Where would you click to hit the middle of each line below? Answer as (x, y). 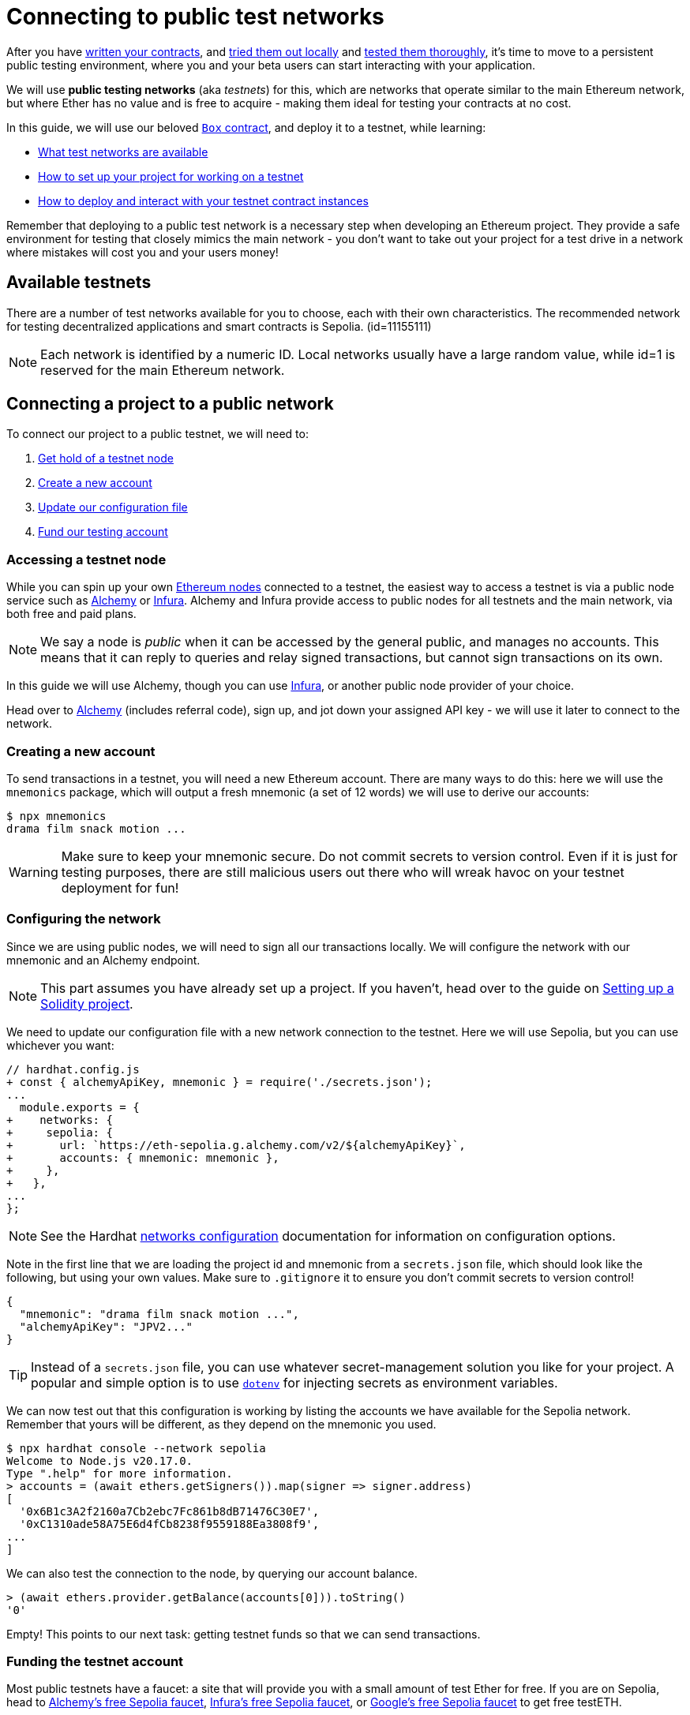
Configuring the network (84, 919)
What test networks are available (123, 152)
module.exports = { (79, 1107)
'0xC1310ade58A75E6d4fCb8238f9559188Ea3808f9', (169, 1524)
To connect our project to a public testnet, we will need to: (157, 434)
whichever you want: (60, 1045)
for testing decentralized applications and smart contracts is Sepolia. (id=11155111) (219, 326)
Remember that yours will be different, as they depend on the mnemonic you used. (221, 1424)
